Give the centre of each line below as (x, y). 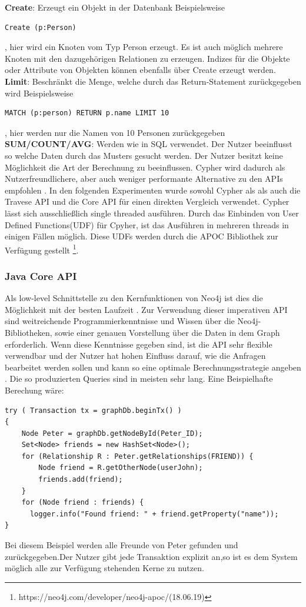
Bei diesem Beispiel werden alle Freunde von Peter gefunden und (122, 545)
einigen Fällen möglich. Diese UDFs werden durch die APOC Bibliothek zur (142, 236)
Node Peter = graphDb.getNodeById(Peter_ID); (112, 433)
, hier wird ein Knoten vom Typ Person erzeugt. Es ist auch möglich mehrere (144, 47)
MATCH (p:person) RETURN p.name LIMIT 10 (87, 113)
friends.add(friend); (81, 480)
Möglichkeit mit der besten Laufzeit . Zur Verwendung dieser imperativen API (146, 309)
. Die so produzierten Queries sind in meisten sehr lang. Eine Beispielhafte (139, 378)
